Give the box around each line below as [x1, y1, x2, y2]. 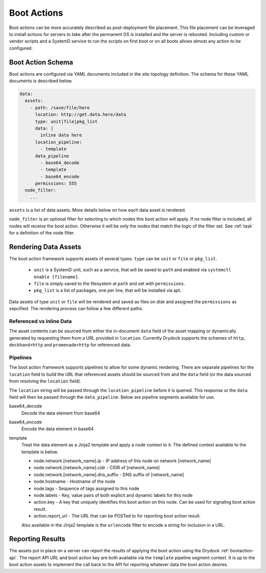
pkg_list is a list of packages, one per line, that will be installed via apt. [33, 287, 182, 293]
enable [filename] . [33, 274, 80, 280]
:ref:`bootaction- [220, 548, 254, 554]
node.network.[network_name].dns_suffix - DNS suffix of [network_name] [33, 472, 184, 477]
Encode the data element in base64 [21, 426, 94, 432]
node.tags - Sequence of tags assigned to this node [33, 485, 140, 491]
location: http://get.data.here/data [35, 112, 127, 118]
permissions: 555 [35, 181, 77, 187]
